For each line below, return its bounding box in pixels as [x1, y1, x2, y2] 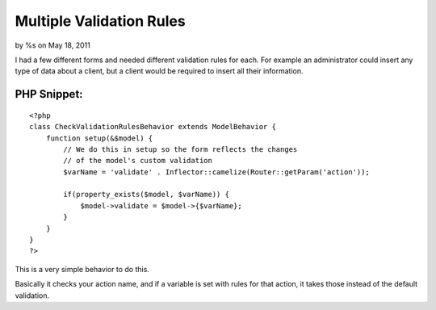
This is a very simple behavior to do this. [15, 264, 149, 274]
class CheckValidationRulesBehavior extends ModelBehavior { [29, 122, 276, 132]
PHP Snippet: [15, 87, 84, 101]
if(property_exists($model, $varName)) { [63, 190, 230, 199]
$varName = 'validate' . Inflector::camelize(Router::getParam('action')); [63, 167, 371, 177]
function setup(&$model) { [45, 133, 153, 143]
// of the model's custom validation [63, 156, 213, 165]
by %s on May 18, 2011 [15, 40, 90, 50]
